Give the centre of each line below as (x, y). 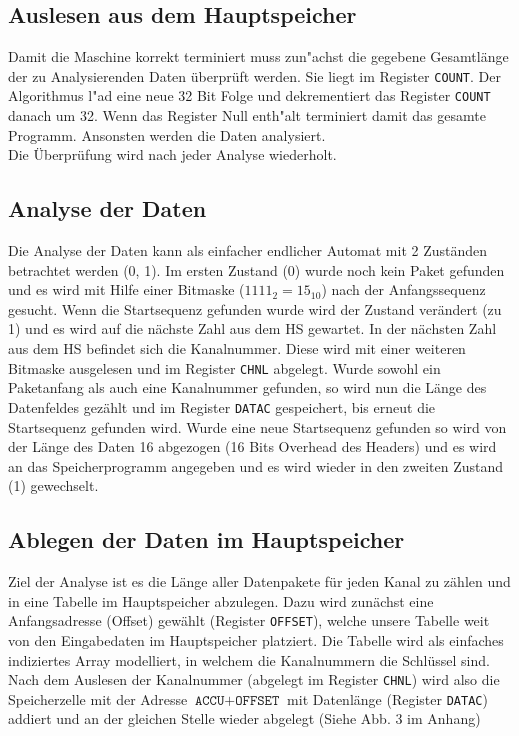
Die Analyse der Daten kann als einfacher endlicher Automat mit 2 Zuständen (248, 250)
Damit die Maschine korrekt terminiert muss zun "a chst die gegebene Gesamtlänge (258, 56)
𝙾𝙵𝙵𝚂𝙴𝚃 (257, 700)
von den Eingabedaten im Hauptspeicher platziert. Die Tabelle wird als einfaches (256, 639)
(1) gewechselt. (53, 485)
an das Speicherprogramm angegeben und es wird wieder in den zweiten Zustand (256, 465)
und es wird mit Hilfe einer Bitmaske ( (126, 289)
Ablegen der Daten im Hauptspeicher (206, 539)
